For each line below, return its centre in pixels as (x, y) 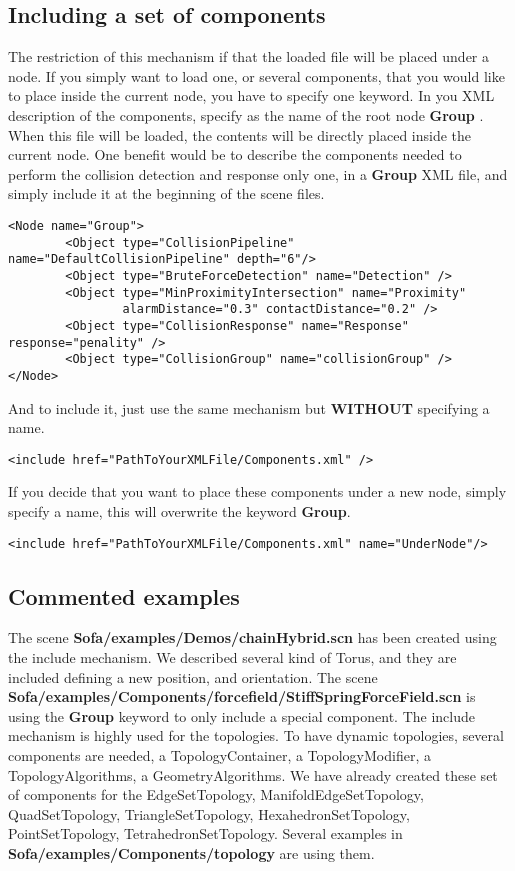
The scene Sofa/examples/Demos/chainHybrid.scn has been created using (252, 637)
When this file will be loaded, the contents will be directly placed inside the (240, 134)
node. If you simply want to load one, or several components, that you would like (256, 75)
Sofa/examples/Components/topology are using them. (191, 852)
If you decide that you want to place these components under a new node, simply (257, 491)
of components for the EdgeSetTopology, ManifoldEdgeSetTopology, (216, 794)
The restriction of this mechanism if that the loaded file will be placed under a (249, 56)
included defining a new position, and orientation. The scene (193, 676)
